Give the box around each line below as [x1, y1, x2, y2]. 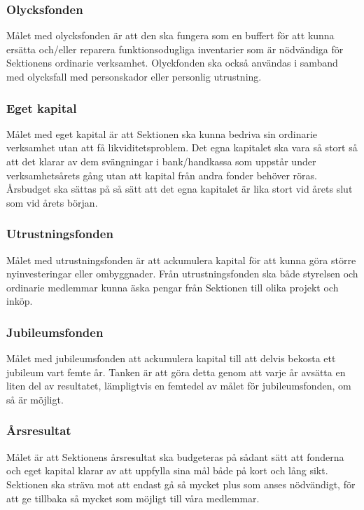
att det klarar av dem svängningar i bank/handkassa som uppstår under [6, 154, 316, 168]
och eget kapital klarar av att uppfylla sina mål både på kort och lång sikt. [6, 463, 328, 478]
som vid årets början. [6, 195, 98, 209]
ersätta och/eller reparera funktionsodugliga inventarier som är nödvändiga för [6, 41, 344, 56]
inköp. [6, 294, 33, 308]
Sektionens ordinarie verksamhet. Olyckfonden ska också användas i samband [6, 55, 338, 70]
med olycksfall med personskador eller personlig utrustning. [6, 69, 262, 83]
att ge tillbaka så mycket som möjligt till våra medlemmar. [6, 490, 260, 505]
